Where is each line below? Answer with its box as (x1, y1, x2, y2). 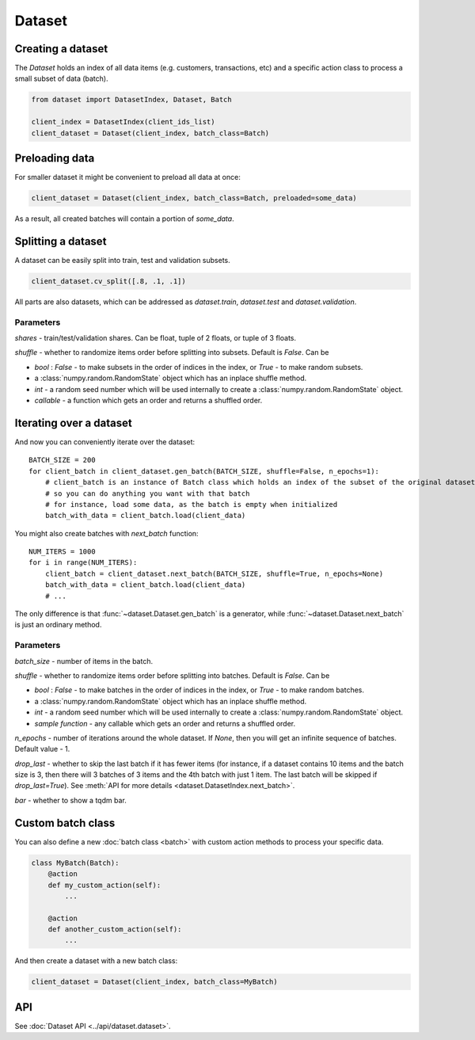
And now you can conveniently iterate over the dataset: (14, 436, 196, 447)
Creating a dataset (14, 42, 108, 55)
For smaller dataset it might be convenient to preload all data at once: (14, 173, 241, 182)
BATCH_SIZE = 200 (28, 455, 96, 465)
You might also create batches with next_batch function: (14, 528, 199, 538)
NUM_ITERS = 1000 (28, 547, 96, 556)
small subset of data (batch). (14, 74, 108, 83)
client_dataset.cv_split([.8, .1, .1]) (31, 276, 186, 285)
